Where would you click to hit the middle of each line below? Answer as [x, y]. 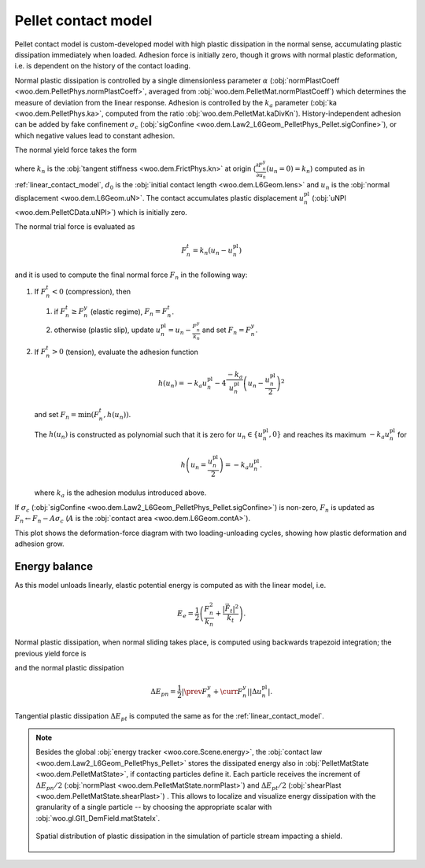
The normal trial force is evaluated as [75, 227]
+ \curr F [228, 691]
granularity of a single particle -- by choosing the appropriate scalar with [154, 807]
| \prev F [194, 691]
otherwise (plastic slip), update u [107, 330]
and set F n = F [226, 331]
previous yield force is [50, 653]
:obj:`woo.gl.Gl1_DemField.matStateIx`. [98, 818]
